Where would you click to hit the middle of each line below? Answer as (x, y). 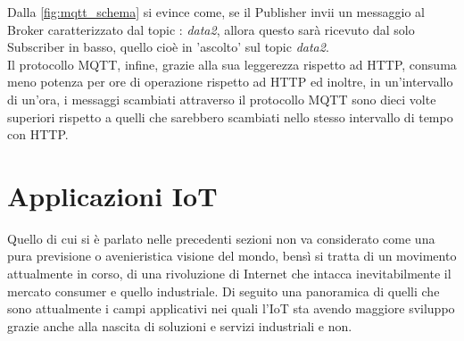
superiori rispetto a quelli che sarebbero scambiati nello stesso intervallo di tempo (230, 116)
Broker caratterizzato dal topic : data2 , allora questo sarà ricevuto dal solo (211, 29)
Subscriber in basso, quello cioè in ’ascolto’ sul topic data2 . (168, 47)
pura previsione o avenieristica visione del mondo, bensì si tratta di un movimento (232, 256)
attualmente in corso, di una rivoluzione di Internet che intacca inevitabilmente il (229, 274)
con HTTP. (38, 134)
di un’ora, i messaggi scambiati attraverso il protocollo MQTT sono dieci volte (222, 99)
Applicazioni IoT (112, 195)
